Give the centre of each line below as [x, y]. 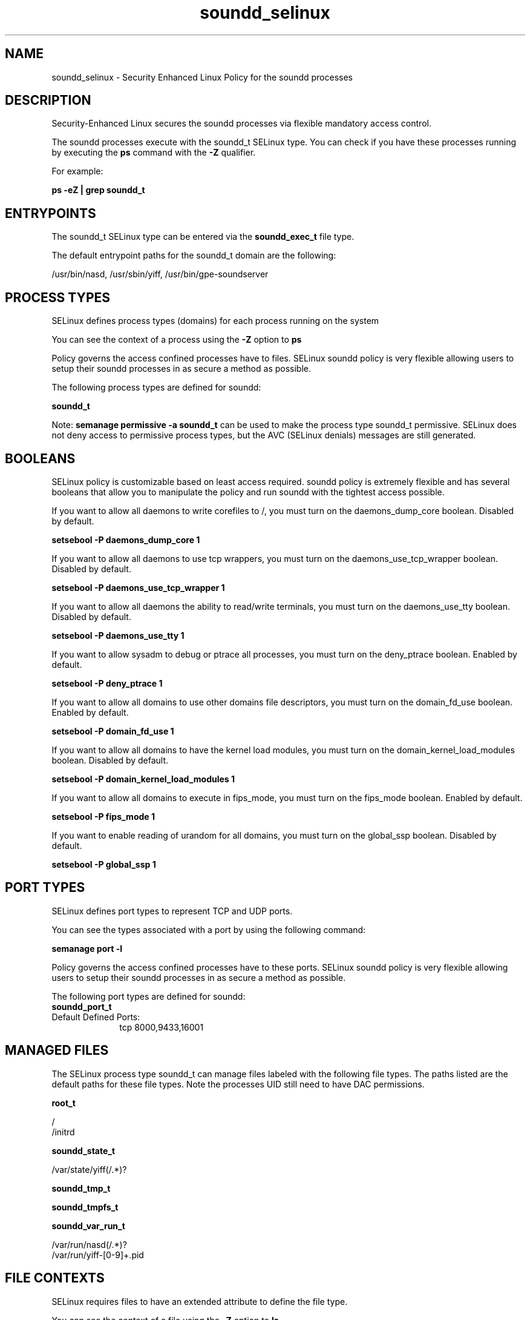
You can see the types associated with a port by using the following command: [209, 929]
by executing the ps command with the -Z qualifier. [154, 153]
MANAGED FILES [57, 1051]
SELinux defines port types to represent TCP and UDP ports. [172, 911]
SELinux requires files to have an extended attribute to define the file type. [200, 1301]
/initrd [63, 1132]
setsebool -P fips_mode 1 [103, 816]
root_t [64, 1103]
